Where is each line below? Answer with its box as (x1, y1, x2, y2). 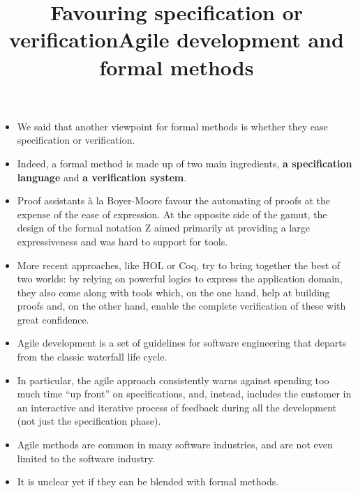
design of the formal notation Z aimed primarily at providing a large (17, 220, 310, 235)
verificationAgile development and (9, 25, 344, 54)
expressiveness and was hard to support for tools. (17, 234, 228, 248)
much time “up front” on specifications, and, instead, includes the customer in (17, 386, 352, 401)
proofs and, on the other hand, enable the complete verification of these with (17, 298, 346, 313)
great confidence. (17, 312, 89, 326)
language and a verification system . (17, 169, 187, 184)
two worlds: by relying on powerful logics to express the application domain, (17, 271, 343, 286)
